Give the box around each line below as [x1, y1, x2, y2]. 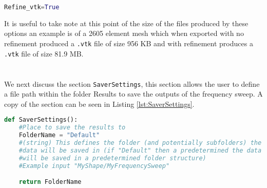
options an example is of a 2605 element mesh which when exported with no [4, 28, 244, 39]
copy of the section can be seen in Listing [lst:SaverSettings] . [4, 98, 195, 109]
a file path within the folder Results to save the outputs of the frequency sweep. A [4, 88, 263, 99]
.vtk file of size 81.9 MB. [4, 48, 84, 59]
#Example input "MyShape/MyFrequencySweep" [18, 162, 170, 170]
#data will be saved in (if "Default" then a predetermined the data [18, 146, 262, 154]
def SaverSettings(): [4, 116, 78, 124]
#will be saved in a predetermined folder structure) [18, 154, 206, 162]
